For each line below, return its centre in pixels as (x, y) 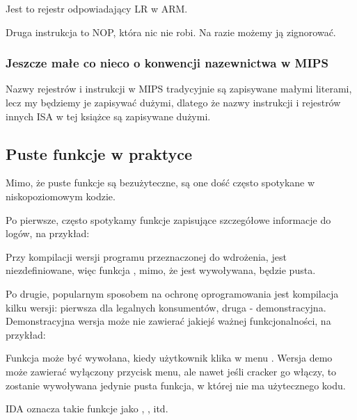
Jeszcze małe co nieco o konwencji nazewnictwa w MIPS (167, 63)
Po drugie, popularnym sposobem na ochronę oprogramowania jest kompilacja (172, 293)
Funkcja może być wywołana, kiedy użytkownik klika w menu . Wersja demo (169, 358)
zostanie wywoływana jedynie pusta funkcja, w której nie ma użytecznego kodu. (176, 385)
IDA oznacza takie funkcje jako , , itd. (87, 409)
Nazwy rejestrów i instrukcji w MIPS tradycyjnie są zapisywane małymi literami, (179, 89)
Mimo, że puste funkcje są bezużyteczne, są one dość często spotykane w (160, 183)
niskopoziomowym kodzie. (61, 196)
